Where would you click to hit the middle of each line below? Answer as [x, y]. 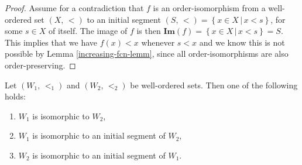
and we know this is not [242, 42]
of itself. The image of [88, 31]
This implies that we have [51, 42]
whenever [158, 42]
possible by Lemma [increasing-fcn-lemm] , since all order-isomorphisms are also [147, 54]
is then [149, 31]
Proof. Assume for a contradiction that [74, 8]
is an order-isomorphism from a [209, 8]
